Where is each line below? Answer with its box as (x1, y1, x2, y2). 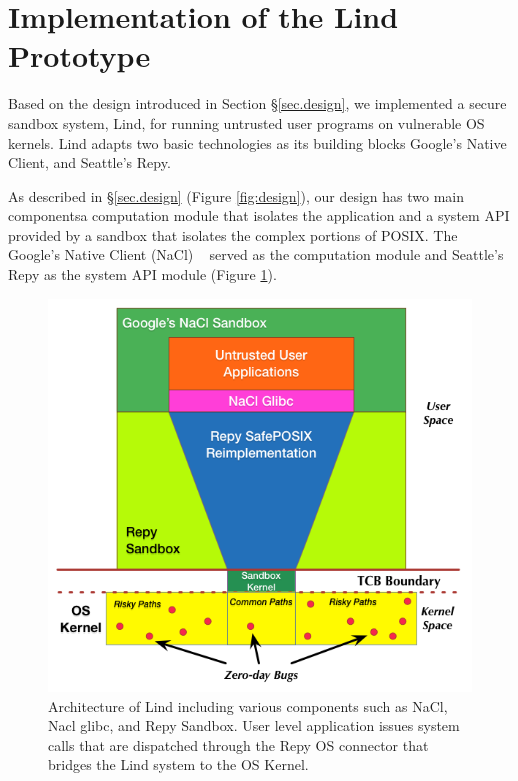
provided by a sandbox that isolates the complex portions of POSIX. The (8, 224, 458, 245)
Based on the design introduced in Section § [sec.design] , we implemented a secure (8, 93, 507, 114)
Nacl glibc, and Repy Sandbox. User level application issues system (48, 715, 460, 736)
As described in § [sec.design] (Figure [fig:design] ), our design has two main (8, 185, 465, 206)
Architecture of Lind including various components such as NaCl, (48, 695, 448, 716)
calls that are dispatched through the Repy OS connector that (48, 734, 429, 755)
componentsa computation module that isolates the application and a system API (8, 205, 510, 226)
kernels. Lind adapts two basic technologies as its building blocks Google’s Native (8, 132, 507, 153)
